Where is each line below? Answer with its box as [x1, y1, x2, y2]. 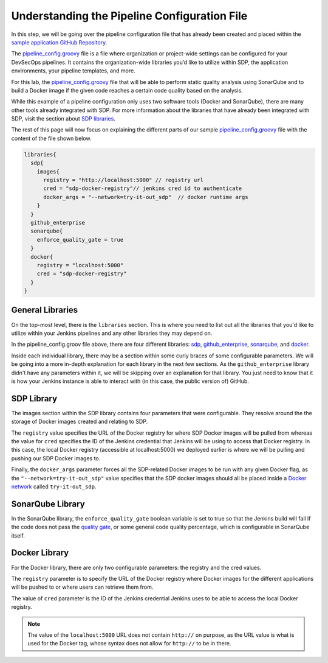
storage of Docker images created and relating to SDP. [11, 418, 148, 426]
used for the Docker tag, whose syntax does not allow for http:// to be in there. [27, 640, 231, 647]
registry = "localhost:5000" [36, 262, 124, 268]
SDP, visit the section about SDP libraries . [11, 115, 115, 122]
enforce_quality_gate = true [36, 236, 124, 243]
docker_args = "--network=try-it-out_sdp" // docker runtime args [43, 194, 248, 200]
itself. [11, 531, 26, 539]
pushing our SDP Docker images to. [11, 454, 101, 462]
